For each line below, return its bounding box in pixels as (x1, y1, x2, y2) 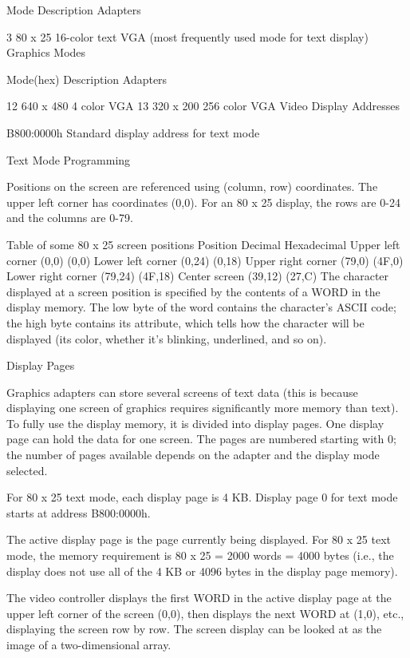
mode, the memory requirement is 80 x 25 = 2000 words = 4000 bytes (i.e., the (6, 547, 394, 564)
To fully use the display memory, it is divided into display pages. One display (6, 414, 384, 431)
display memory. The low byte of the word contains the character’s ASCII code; (6, 299, 396, 315)
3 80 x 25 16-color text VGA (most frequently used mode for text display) (6, 28, 369, 45)
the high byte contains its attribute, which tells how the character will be (6, 314, 365, 331)
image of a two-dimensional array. (6, 636, 171, 652)
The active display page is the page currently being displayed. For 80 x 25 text (6, 531, 391, 548)
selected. (6, 462, 48, 478)
